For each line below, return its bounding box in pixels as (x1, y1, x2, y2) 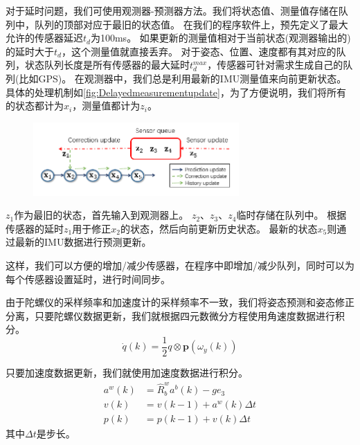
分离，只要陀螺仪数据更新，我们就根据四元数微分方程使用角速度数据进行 (6, 308, 335, 323)
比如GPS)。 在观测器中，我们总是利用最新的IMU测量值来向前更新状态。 (19, 71, 347, 85)
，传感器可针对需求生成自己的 (207, 57, 343, 72)
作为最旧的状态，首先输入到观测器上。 (14, 208, 189, 222)
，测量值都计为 (72, 98, 141, 113)
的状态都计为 (6, 98, 64, 113)
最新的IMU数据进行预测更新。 (15, 235, 152, 249)
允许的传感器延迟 (6, 30, 83, 45)
